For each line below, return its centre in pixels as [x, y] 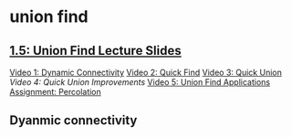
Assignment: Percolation [56, 92]
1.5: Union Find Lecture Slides [96, 51]
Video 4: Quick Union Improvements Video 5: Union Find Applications [140, 82]
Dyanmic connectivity [73, 121]
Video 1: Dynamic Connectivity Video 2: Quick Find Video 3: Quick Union [146, 72]
